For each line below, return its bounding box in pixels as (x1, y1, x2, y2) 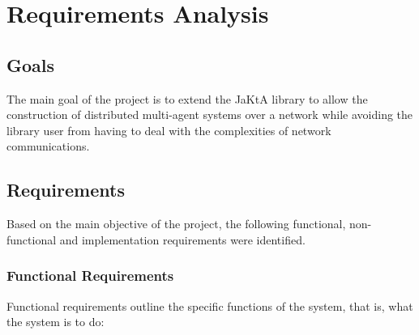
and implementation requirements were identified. (59, 231, 306, 248)
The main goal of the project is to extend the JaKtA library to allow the (6, 90, 368, 107)
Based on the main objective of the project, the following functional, (6, 215, 346, 232)
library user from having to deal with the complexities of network (6, 121, 331, 138)
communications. (6, 138, 90, 155)
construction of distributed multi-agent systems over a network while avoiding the (6, 106, 413, 123)
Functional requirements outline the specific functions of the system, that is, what (6, 297, 413, 314)
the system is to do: (6, 313, 105, 330)
